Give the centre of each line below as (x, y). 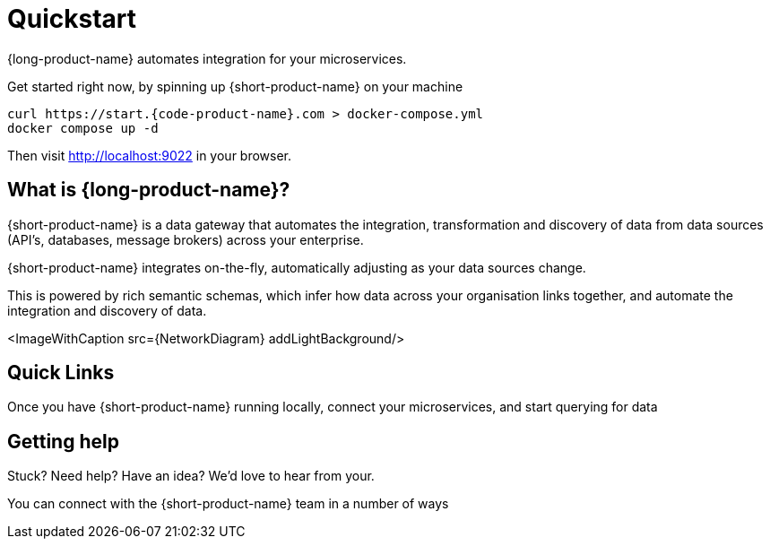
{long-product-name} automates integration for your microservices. (207, 58)
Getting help (63, 441)
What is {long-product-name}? (149, 190)
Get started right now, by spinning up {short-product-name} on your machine (235, 86)
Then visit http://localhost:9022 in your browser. (150, 155)
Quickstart (72, 19)
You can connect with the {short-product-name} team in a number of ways (228, 504)
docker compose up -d (83, 128)
